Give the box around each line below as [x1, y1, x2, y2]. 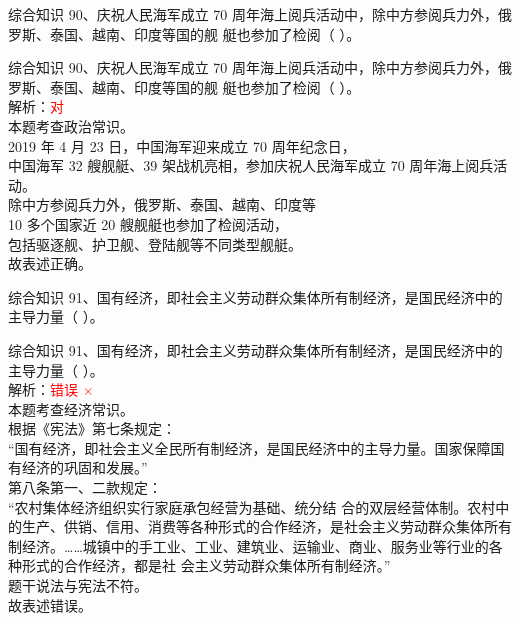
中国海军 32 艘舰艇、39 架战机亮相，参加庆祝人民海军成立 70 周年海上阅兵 [8, 155, 494, 176]
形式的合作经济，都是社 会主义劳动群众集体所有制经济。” [21, 555, 391, 576]
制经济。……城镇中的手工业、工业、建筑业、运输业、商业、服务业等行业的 [8, 535, 489, 556]
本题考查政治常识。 [8, 115, 134, 136]
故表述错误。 [8, 594, 92, 615]
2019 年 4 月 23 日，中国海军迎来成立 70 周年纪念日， [8, 135, 356, 156]
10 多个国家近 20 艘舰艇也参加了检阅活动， [8, 213, 288, 234]
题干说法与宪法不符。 [8, 575, 148, 596]
